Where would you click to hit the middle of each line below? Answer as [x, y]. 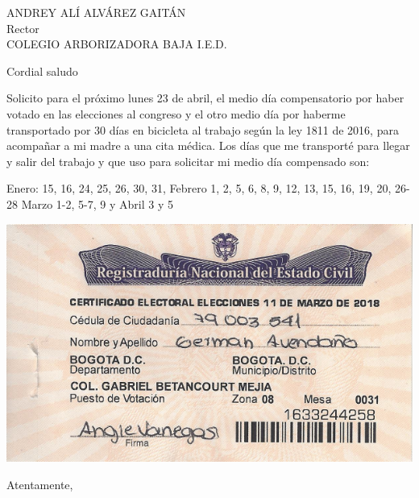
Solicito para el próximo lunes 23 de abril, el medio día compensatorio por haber [205, 98]
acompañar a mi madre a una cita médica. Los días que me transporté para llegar [208, 145]
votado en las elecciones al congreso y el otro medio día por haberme [176, 113]
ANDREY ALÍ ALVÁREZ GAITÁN [96, 12]
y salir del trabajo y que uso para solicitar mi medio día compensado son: [188, 161]
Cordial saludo [42, 71]
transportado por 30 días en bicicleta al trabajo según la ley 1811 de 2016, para [203, 129]
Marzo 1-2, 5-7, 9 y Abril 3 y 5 [97, 203]
